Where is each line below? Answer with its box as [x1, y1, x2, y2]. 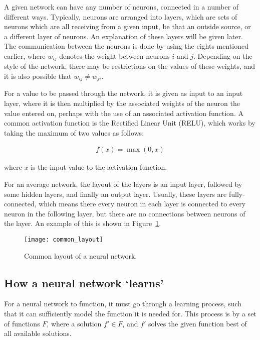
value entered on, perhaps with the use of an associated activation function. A [4, 107, 243, 118]
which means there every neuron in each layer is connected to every [39, 198, 246, 209]
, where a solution [47, 318, 102, 328]
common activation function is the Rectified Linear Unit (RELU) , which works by [4, 118, 255, 128]
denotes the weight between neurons [59, 50, 170, 61]
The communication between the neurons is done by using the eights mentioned [4, 41, 248, 51]
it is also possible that [4, 71, 72, 81]
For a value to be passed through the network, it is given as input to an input [4, 88, 243, 98]
